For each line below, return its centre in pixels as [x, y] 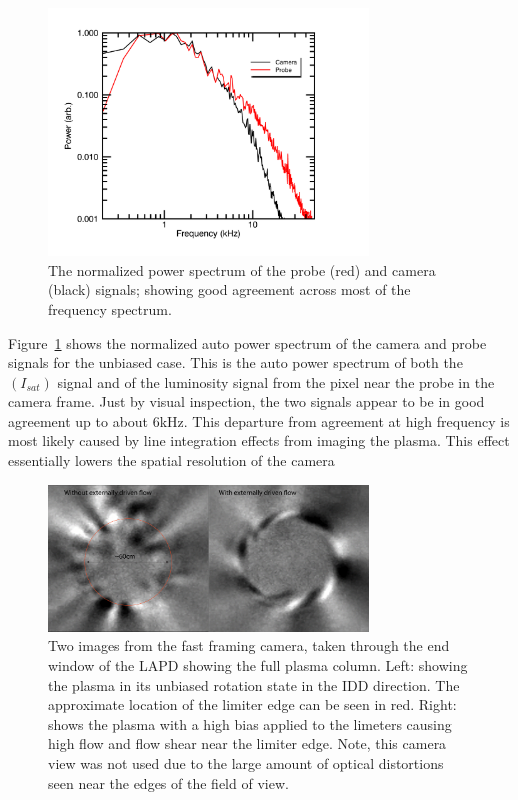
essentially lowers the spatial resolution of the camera [171, 460]
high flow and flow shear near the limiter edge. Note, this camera [247, 743]
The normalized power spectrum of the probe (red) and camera [242, 269]
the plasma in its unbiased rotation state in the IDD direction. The [254, 684]
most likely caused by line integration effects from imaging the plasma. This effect [259, 440]
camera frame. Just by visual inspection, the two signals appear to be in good [246, 401]
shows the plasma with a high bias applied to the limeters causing [250, 723]
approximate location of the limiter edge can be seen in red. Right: [252, 704]
